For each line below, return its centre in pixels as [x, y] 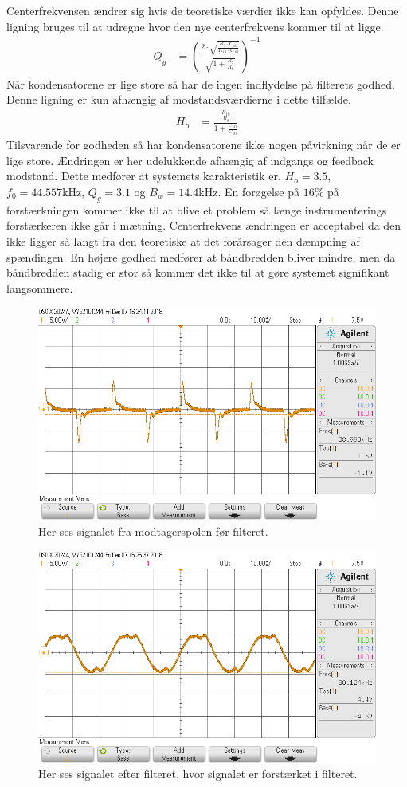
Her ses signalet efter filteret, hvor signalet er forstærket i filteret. [198, 774]
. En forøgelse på [258, 191]
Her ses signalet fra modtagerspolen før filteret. [153, 531]
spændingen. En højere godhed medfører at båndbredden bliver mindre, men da [201, 256]
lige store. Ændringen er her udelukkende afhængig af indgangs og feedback [190, 160]
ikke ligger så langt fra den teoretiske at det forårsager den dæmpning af [183, 240]
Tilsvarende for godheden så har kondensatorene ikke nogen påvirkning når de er [203, 145]
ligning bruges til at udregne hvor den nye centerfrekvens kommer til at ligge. [195, 26]
